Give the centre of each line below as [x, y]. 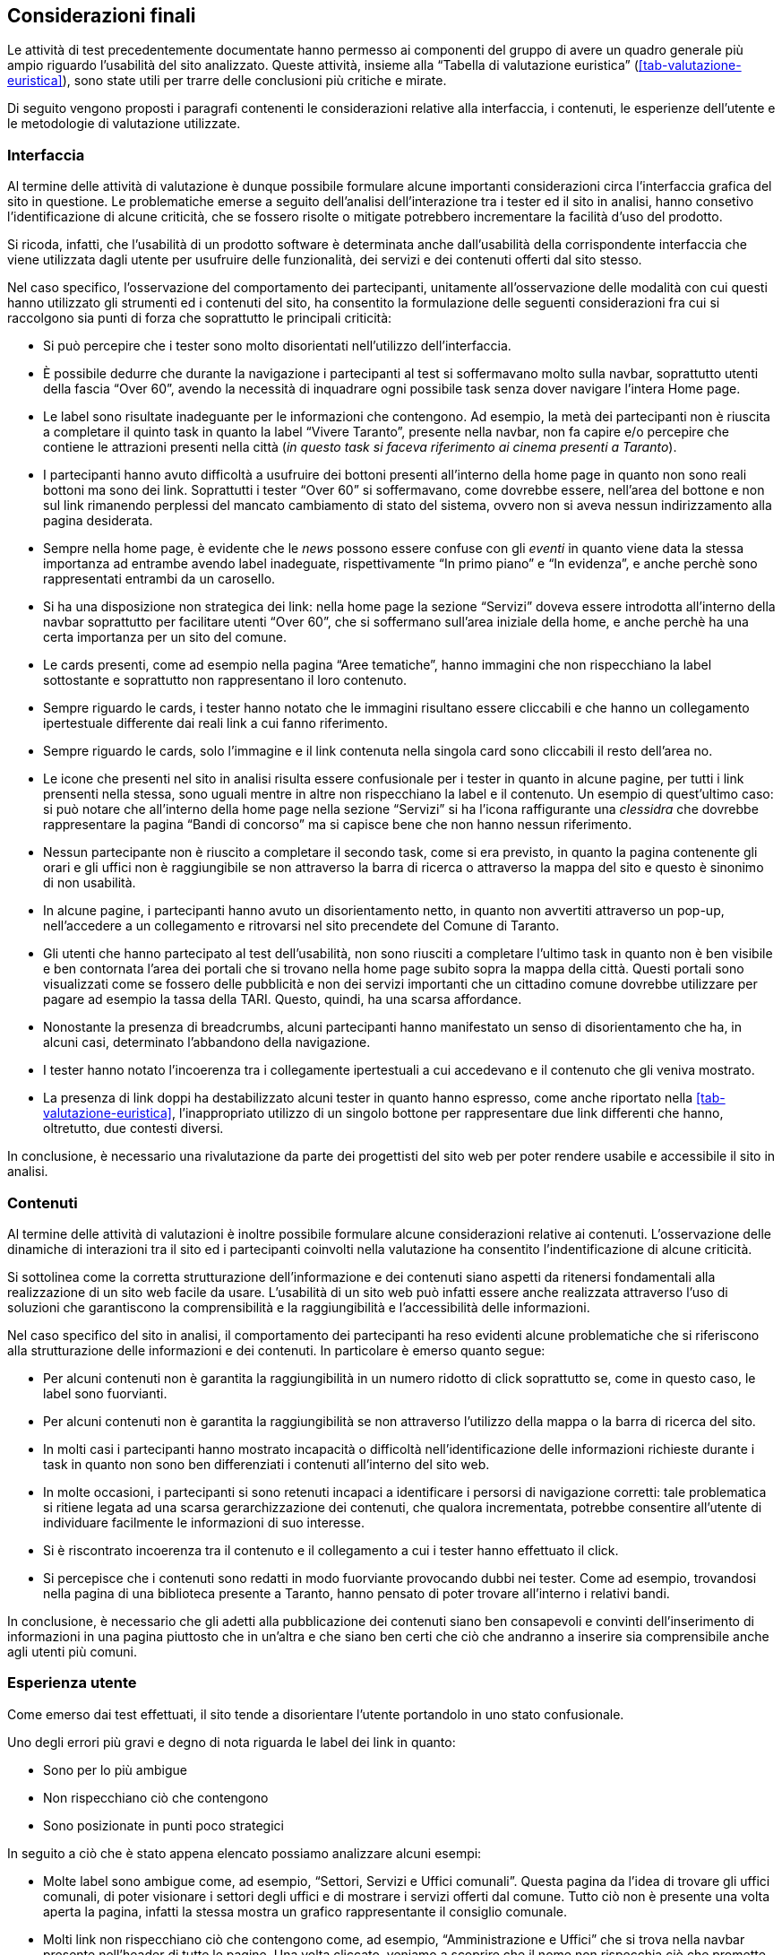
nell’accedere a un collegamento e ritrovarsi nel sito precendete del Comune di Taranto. [301, 926]
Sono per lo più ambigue [115, 1769]
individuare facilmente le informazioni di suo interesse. [204, 1522]
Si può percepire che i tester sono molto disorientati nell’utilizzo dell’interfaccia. [277, 346]
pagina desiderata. [98, 521]
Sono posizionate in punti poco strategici [163, 1825]
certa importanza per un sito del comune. [165, 637]
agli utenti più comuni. [73, 1651]
